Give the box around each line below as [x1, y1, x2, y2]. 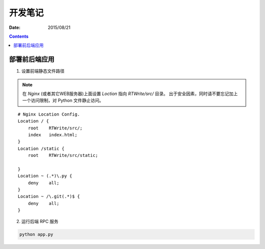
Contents [9, 33, 29, 39]
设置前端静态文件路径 [21, 68, 65, 74]
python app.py [19, 231, 53, 237]
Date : [9, 25, 21, 30]
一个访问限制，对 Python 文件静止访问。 [22, 98, 104, 103]
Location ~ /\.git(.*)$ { [18, 194, 80, 199]
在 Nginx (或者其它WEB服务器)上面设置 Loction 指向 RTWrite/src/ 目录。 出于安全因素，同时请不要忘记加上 [22, 91, 238, 97]
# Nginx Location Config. [18, 111, 80, 117]
